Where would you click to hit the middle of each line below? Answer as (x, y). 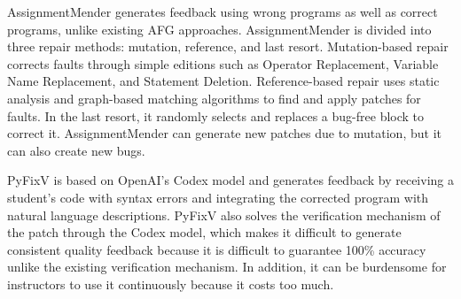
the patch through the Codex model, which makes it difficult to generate (204, 232)
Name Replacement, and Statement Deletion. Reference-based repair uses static (223, 81)
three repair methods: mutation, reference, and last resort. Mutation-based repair (228, 46)
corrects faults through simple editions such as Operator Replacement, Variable (223, 63)
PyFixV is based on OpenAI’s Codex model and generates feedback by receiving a (230, 180)
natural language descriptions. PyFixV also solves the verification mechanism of (224, 215)
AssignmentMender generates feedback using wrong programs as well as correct (223, 11)
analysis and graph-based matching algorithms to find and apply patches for (214, 98)
